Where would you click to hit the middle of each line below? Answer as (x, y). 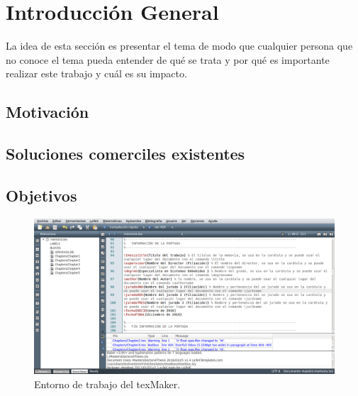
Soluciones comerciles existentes (125, 154)
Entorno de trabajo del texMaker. (107, 384)
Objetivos (41, 195)
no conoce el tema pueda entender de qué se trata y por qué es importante (168, 59)
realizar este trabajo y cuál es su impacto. (96, 73)
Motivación (47, 112)
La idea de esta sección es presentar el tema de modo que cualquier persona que (179, 46)
